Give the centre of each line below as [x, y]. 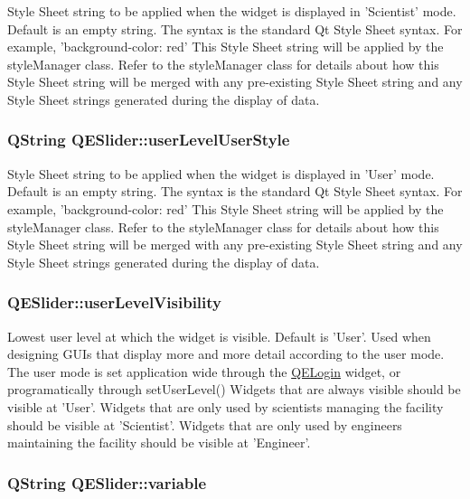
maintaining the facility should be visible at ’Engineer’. [159, 443]
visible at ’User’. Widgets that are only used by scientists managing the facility [226, 406]
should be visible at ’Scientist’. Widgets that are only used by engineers [205, 424]
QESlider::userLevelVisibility [115, 302]
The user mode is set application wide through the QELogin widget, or [204, 371]
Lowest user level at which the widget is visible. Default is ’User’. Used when [219, 336]
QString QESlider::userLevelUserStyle [149, 140]
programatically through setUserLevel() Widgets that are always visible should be [234, 389]
